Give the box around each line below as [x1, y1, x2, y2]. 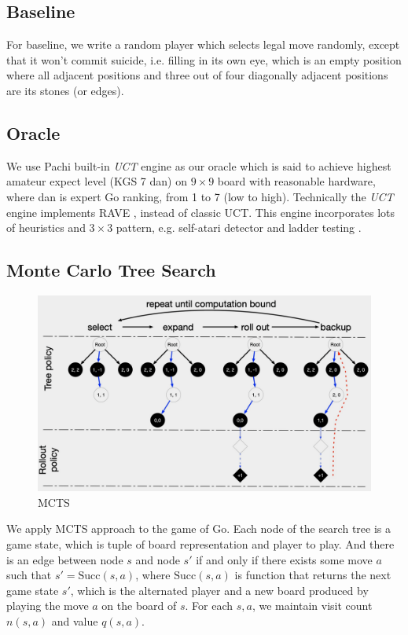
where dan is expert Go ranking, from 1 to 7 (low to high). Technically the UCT [6, 188, 394, 204]
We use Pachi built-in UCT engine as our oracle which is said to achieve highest [6, 157, 391, 174]
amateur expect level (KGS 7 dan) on [6, 173, 187, 189]
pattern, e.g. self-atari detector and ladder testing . [116, 219, 362, 236]
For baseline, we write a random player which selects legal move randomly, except [6, 36, 400, 53]
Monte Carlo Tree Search [6, 258, 216, 282]
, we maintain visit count [252, 597, 373, 614]
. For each [185, 597, 233, 614]
